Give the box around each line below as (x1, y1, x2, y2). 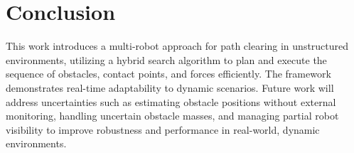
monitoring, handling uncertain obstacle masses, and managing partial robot (6, 108, 339, 123)
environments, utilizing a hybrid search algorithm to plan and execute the (6, 52, 327, 67)
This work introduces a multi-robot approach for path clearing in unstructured (6, 38, 349, 53)
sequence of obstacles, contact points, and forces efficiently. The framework (6, 66, 331, 81)
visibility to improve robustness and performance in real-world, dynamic (6, 122, 320, 137)
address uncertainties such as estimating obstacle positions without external (6, 94, 336, 109)
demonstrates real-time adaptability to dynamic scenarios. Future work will (6, 80, 334, 95)
